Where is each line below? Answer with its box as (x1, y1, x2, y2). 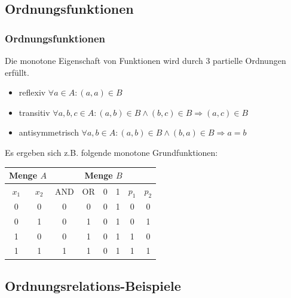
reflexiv (19, 86, 46, 99)
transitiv (19, 106, 50, 118)
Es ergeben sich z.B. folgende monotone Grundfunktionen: (5, 146, 218, 158)
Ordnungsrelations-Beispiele (5, 276, 181, 294)
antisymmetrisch (19, 126, 79, 139)
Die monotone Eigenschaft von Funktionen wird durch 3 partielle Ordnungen (5, 54, 286, 66)
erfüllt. (5, 66, 29, 78)
